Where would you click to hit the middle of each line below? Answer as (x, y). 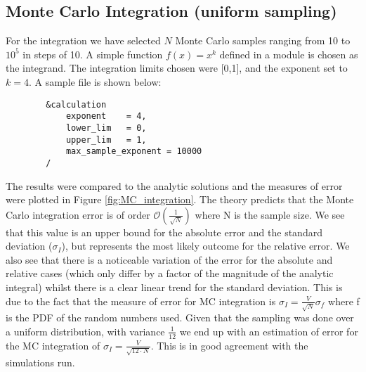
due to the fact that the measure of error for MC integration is (141, 301)
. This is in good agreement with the (229, 345)
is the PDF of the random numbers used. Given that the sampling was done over (180, 318)
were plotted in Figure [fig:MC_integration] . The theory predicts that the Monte (180, 199)
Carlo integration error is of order (78, 214)
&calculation (76, 104)
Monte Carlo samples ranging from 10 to (263, 40)
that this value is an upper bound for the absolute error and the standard (164, 232)
